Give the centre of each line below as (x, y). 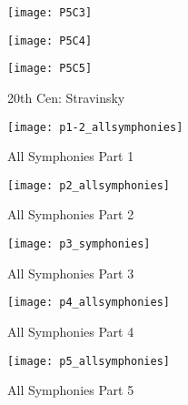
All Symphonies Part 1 (71, 156)
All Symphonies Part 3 (71, 273)
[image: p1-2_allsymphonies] (95, 127)
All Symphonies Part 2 (71, 214)
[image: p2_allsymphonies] (89, 185)
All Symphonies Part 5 (71, 390)
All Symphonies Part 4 (71, 331)
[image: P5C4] (50, 40)
